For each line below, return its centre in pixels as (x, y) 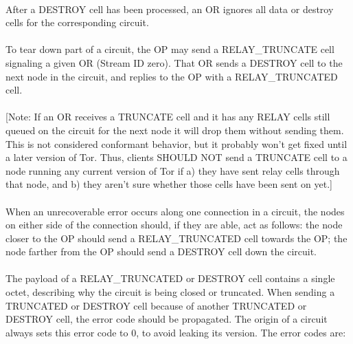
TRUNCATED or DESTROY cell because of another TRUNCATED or (156, 305)
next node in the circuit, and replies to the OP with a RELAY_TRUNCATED (172, 76)
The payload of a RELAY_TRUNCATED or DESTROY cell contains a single (170, 278)
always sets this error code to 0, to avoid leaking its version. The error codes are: (176, 332)
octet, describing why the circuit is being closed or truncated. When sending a (170, 292)
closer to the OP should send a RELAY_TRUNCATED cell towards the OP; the (176, 238)
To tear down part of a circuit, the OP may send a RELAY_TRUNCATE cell (170, 49)
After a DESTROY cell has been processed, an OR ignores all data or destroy (170, 9)
